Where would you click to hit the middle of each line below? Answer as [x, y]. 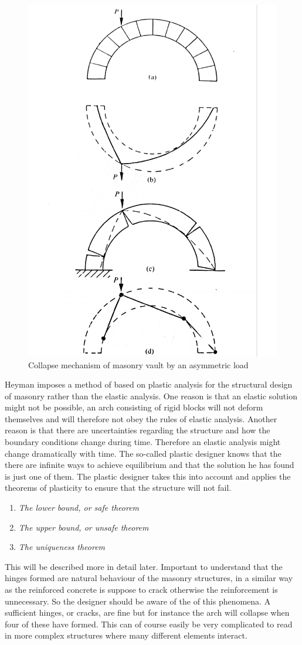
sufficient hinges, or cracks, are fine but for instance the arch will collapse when [147, 612]
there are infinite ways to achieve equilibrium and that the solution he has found [150, 465]
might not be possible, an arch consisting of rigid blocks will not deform [134, 407]
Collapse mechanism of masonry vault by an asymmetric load [138, 364]
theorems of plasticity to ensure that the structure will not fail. [118, 488]
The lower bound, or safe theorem [79, 507]
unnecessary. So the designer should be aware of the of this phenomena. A [138, 601]
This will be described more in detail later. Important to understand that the [144, 566]
